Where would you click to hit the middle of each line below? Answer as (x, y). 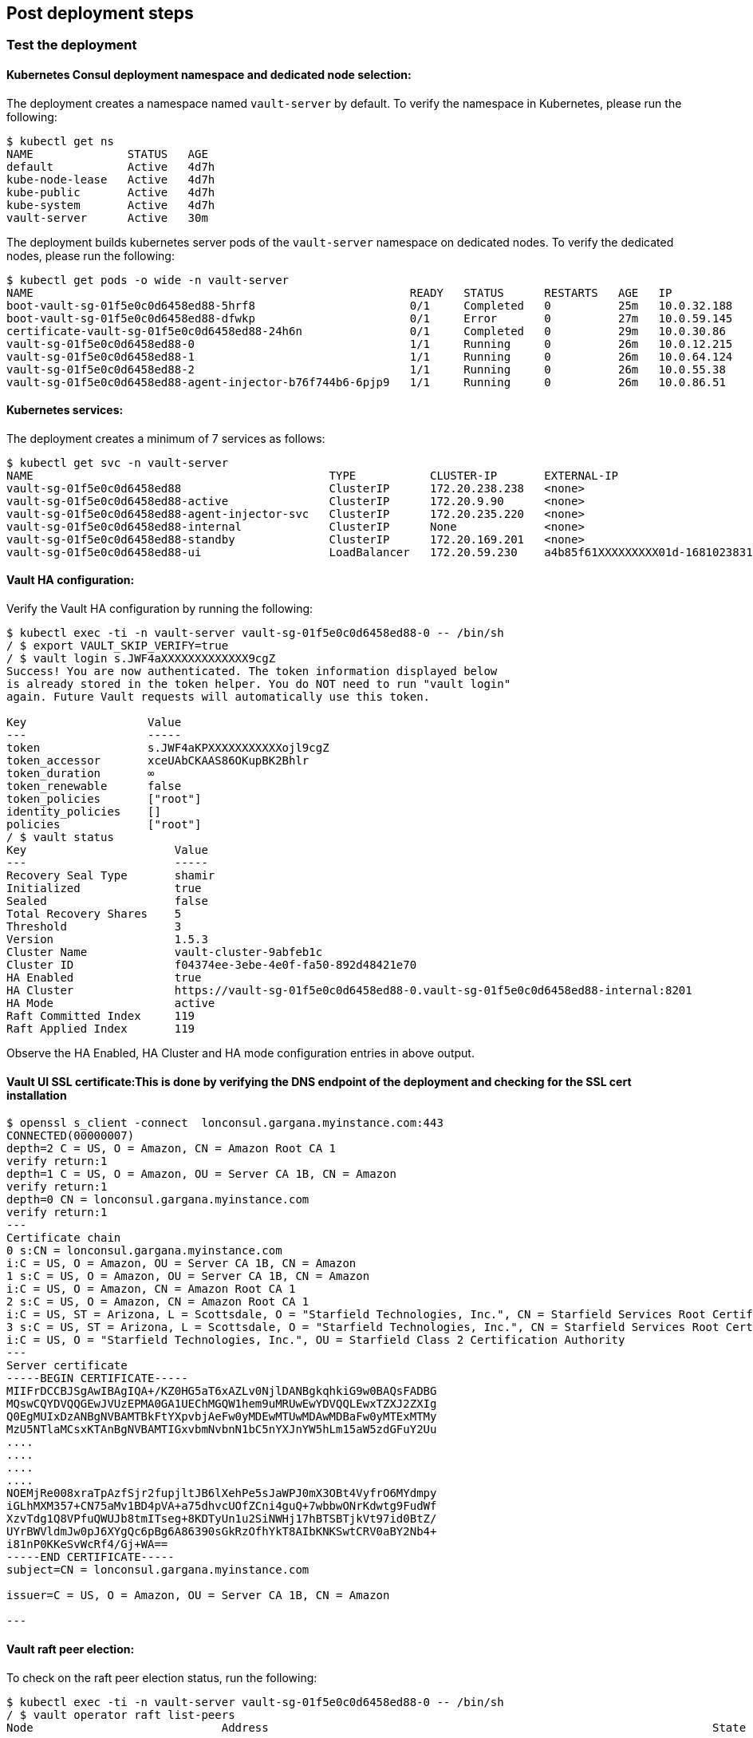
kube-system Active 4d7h (111, 205)
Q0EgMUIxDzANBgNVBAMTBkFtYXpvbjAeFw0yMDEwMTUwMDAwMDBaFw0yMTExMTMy (222, 1417)
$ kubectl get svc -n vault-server (118, 462)
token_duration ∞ (81, 774)
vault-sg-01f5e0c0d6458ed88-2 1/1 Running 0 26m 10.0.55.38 (366, 369)
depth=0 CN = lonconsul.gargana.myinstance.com (158, 1200)
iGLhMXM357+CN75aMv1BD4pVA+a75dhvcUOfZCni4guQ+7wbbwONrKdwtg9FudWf (222, 1506)
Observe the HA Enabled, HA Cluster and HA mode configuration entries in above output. (240, 1053)
